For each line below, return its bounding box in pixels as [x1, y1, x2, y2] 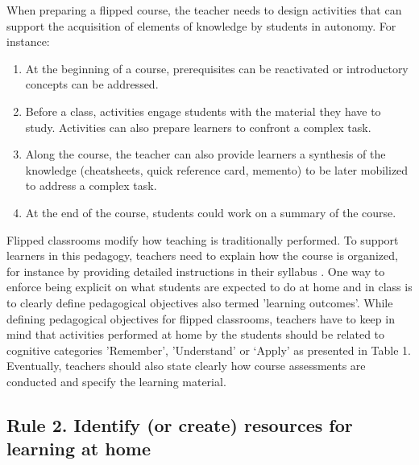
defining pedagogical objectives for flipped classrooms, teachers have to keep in [6, 310, 395, 327]
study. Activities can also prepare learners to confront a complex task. [25, 118, 371, 135]
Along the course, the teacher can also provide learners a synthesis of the [25, 146, 386, 163]
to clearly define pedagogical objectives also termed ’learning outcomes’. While [6, 294, 393, 311]
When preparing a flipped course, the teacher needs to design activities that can [6, 2, 402, 18]
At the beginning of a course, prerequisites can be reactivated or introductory [25, 60, 409, 76]
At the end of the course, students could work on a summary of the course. [25, 204, 396, 220]
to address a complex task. [25, 177, 157, 194]
